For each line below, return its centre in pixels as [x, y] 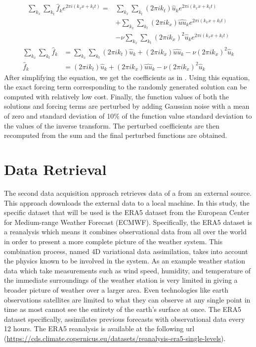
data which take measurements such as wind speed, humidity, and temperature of [128, 270]
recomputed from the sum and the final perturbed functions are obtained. [116, 135]
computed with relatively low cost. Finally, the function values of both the [117, 96]
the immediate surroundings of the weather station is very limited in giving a [121, 280]
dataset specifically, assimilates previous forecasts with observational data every [125, 319]
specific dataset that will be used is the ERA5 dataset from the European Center [127, 212]
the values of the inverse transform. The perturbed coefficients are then [112, 125]
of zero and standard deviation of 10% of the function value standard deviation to [128, 116]
